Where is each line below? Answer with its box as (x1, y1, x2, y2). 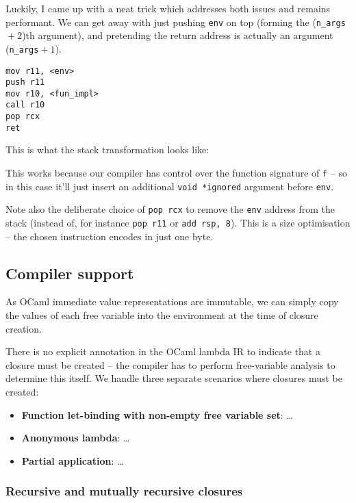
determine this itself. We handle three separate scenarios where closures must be (5, 371, 342, 385)
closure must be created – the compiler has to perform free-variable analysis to (5, 357, 335, 372)
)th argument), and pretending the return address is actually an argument (22, 28, 333, 42)
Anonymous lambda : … (21, 430, 130, 445)
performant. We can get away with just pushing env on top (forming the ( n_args (5, 14, 346, 29)
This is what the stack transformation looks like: (5, 142, 209, 157)
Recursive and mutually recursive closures (5, 482, 243, 500)
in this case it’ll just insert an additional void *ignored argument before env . (5, 179, 334, 193)
